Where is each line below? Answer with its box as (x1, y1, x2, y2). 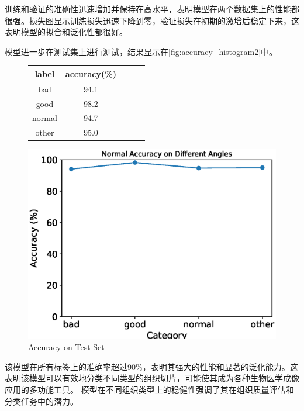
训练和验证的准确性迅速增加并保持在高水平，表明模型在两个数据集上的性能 (5, 3, 291, 15)
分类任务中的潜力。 (5, 395, 78, 407)
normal (32, 112, 57, 124)
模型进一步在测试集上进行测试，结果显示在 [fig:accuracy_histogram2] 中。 (5, 45, 278, 57)
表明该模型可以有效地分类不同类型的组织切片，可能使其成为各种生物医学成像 (5, 372, 299, 384)
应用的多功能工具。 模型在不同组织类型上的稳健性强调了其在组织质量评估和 (5, 383, 294, 395)
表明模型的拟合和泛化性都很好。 (5, 26, 127, 38)
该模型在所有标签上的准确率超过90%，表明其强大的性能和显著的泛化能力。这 (5, 360, 298, 372)
